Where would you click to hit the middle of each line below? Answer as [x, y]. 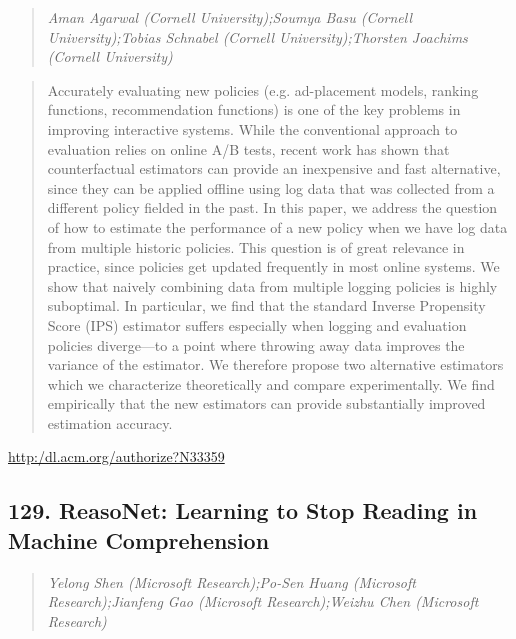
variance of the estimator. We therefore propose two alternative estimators [275, 364]
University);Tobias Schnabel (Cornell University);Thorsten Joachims [257, 36]
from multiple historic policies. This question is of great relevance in [256, 246]
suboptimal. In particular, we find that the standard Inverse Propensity [266, 305]
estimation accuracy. [110, 422]
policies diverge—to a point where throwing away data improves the [256, 344]
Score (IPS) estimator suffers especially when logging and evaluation [257, 324]
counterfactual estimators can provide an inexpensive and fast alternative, [274, 168]
